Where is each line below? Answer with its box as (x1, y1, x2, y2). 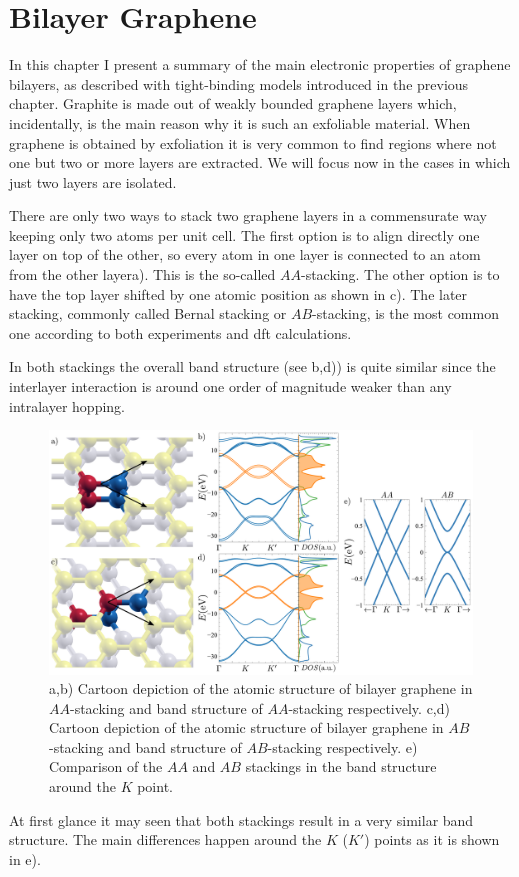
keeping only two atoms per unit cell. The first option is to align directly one (9, 224, 480, 245)
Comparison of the (49, 756, 163, 777)
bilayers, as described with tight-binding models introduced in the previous (9, 73, 469, 94)
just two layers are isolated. (9, 171, 177, 192)
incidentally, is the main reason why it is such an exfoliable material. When (9, 112, 471, 133)
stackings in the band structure (245, 756, 437, 777)
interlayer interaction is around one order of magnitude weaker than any (9, 376, 452, 397)
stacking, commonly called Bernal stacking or (9, 303, 287, 324)
